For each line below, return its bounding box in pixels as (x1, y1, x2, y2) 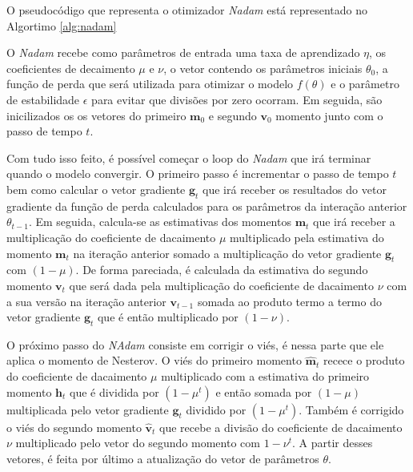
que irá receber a (313, 213, 395, 230)
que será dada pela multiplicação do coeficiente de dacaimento (69, 276, 374, 293)
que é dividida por (69, 383, 159, 400)
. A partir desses (292, 434, 373, 451)
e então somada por (215, 383, 312, 400)
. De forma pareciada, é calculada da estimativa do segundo (75, 261, 368, 278)
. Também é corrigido (299, 401, 404, 418)
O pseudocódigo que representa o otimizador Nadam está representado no (6, 2, 367, 18)
